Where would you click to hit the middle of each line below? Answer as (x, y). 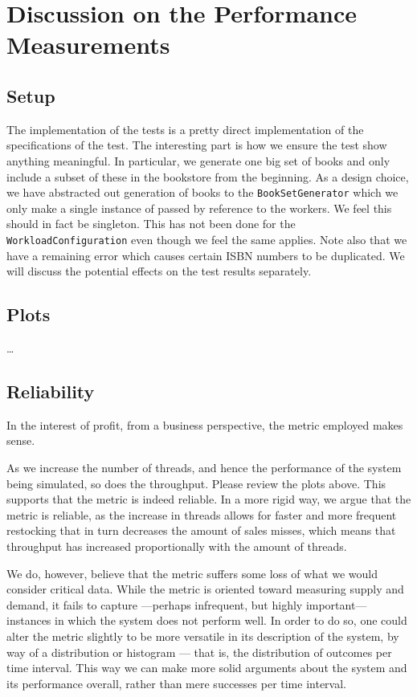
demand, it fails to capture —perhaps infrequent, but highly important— (187, 604)
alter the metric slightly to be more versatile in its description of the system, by (203, 636)
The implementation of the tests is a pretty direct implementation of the (185, 129)
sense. (21, 440)
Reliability (51, 391)
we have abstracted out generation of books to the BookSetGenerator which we (202, 192)
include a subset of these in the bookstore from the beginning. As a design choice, (208, 176)
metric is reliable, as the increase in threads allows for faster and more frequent (202, 514)
